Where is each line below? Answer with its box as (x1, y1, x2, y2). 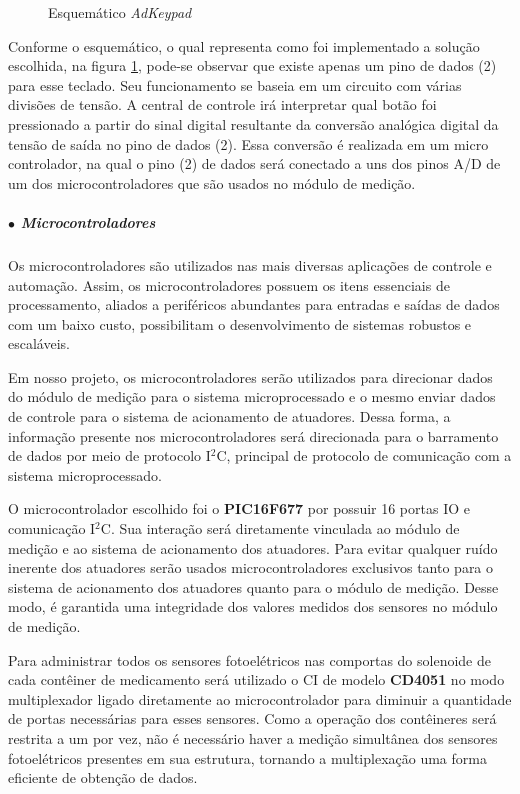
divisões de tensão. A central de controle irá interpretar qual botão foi (8, 94, 437, 115)
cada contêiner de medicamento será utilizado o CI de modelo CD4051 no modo (8, 669, 505, 690)
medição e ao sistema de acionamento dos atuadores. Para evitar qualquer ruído (8, 537, 498, 558)
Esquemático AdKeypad (48, 2, 192, 22)
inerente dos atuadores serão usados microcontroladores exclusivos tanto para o (8, 557, 494, 578)
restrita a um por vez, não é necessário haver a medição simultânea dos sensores (8, 727, 498, 748)
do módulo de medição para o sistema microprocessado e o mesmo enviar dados (8, 386, 496, 407)
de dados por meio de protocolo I (8, 445, 211, 466)
